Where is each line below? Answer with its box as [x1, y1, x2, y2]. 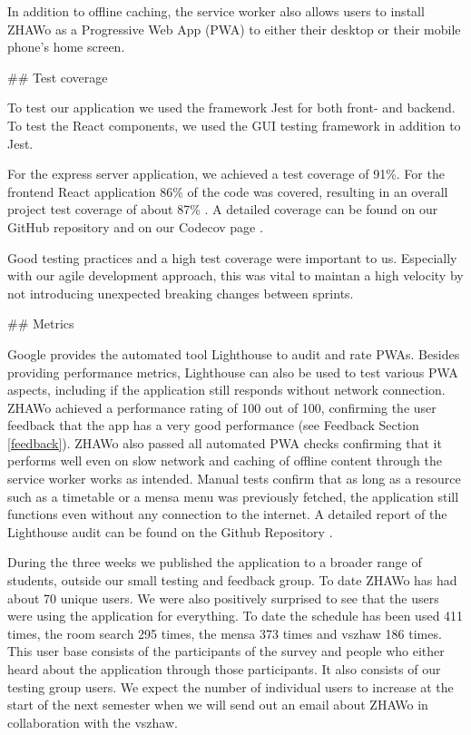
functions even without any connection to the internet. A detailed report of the [7, 505, 447, 524]
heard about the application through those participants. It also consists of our [7, 660, 441, 678]
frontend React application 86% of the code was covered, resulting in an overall [7, 181, 448, 201]
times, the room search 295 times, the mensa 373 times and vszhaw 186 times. [7, 623, 442, 642]
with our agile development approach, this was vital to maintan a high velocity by [7, 266, 464, 285]
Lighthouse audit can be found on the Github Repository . [7, 522, 333, 541]
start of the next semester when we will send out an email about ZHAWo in [7, 695, 428, 714]
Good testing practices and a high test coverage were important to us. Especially [7, 248, 457, 267]
